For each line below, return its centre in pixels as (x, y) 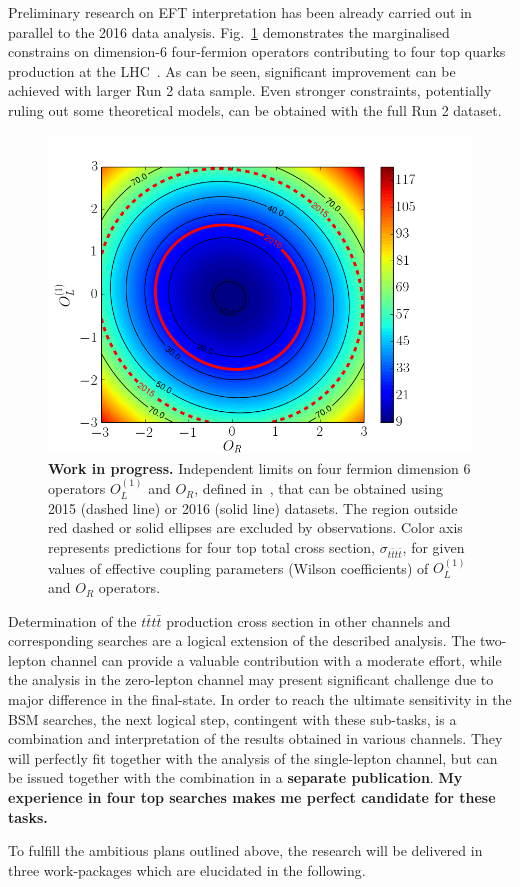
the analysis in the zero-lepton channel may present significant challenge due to (251, 679)
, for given (433, 546)
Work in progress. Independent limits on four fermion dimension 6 (259, 467)
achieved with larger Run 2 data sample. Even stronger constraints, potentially (250, 90)
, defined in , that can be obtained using (318, 488)
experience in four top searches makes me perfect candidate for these (252, 797)
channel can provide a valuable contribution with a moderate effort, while (276, 659)
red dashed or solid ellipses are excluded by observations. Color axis (255, 527)
